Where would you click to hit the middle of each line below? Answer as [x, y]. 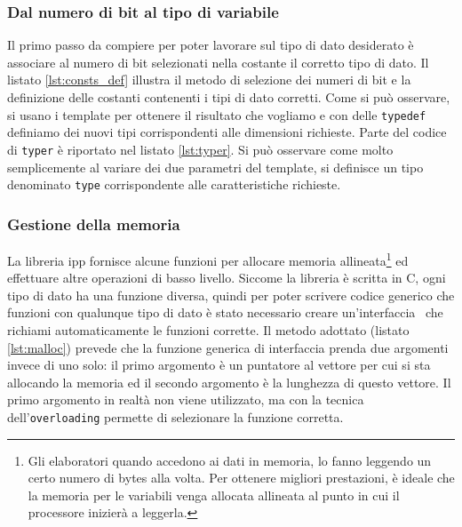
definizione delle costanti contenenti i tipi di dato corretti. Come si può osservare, [229, 97]
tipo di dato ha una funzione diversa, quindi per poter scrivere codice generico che [231, 295]
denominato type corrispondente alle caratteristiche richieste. [174, 184]
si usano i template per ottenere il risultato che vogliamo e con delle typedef [217, 114]
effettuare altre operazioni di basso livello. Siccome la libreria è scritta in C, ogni [227, 278]
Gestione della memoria [94, 224]
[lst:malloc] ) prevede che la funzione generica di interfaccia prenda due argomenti [228, 347]
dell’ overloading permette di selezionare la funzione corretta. [175, 416]
